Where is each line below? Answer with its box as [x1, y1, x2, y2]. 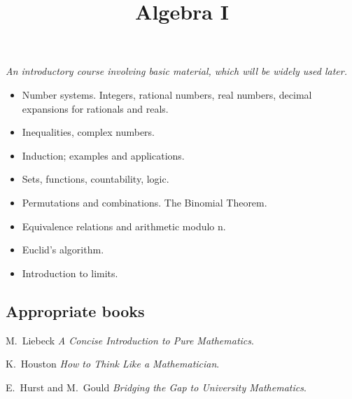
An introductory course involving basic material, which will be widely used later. [6, 64, 347, 78]
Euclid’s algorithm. [22, 242, 104, 257]
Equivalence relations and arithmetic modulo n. [22, 218, 226, 233]
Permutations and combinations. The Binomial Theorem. [22, 195, 267, 209]
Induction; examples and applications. [22, 148, 185, 162]
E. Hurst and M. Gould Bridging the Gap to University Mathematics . [6, 379, 307, 394]
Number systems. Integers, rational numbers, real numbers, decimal [22, 87, 312, 101]
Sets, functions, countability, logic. [22, 171, 169, 186]
